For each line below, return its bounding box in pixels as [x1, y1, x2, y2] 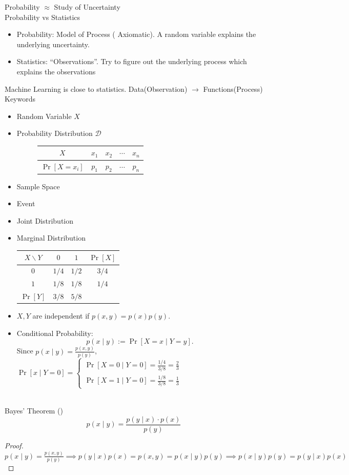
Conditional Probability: [16, 327, 93, 338]
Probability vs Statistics [5, 11, 80, 22]
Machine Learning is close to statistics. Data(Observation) [5, 83, 188, 94]
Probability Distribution [16, 128, 93, 138]
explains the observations [16, 66, 96, 76]
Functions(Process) [203, 83, 263, 94]
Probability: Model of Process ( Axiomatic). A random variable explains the [16, 29, 256, 39]
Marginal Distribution [16, 232, 86, 243]
